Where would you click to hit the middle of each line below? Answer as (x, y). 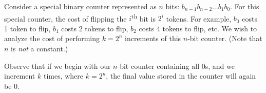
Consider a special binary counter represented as (80, 6)
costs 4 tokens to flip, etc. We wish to (198, 28)
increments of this (153, 38)
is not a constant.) (40, 49)
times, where (63, 76)
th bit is (144, 17)
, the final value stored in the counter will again (181, 76)
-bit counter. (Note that (225, 38)
